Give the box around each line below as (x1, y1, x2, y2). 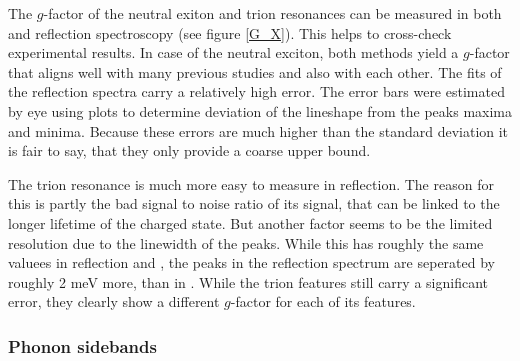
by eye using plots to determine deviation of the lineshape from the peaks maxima (8, 100, 512, 121)
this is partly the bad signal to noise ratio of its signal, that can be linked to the (8, 193, 500, 214)
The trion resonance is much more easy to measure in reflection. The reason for (8, 173, 494, 194)
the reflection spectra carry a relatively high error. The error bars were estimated (8, 81, 505, 102)
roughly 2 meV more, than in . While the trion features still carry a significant (8, 271, 488, 292)
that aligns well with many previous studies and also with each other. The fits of (8, 61, 502, 82)
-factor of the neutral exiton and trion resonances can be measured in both (43, 3, 502, 23)
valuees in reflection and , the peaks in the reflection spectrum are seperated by (8, 252, 495, 273)
